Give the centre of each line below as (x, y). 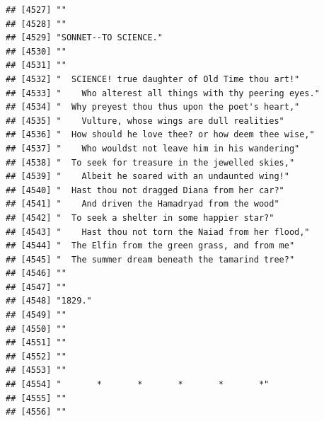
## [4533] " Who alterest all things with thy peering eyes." (163, 93)
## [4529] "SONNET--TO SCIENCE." (84, 38)
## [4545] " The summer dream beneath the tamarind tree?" (150, 259)
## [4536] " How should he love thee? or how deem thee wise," (160, 135)
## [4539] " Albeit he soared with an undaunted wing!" (147, 177)
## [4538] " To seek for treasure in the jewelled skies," (150, 162)
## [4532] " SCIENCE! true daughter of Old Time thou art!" (153, 79)
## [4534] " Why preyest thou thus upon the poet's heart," (153, 107)
